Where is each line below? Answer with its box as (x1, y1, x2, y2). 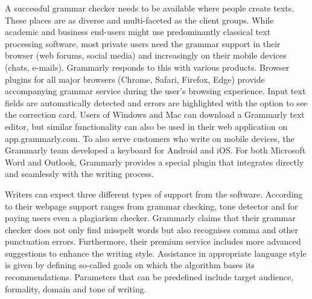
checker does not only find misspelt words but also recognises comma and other (5, 223, 298, 236)
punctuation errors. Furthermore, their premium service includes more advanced (5, 235, 301, 248)
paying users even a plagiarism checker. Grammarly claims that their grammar (5, 211, 296, 224)
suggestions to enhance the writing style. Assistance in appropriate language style (5, 246, 307, 259)
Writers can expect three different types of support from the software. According (5, 187, 303, 200)
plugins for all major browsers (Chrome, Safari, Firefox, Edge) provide (5, 72, 265, 85)
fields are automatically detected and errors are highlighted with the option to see (5, 96, 308, 109)
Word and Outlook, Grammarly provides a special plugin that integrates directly (5, 155, 304, 168)
